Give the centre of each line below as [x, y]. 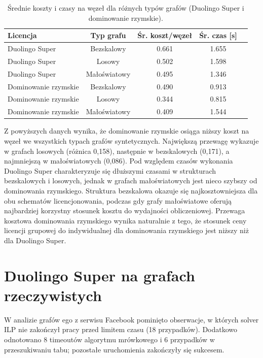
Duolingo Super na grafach [100, 275]
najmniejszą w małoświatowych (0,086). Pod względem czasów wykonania [119, 161]
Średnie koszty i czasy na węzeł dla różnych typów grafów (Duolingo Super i [126, 8]
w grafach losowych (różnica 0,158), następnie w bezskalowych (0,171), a [117, 151]
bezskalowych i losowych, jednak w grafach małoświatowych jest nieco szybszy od [131, 181]
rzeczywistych [53, 295]
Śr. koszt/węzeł [165, 35]
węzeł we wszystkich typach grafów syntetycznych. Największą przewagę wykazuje [131, 140]
